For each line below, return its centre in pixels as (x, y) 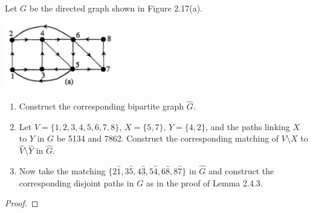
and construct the (241, 171)
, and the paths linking (247, 126)
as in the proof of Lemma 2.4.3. (204, 182)
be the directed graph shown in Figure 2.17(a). (116, 8)
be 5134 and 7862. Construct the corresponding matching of (168, 138)
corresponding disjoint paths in (76, 182)
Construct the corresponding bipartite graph (102, 106)
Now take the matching (62, 171)
